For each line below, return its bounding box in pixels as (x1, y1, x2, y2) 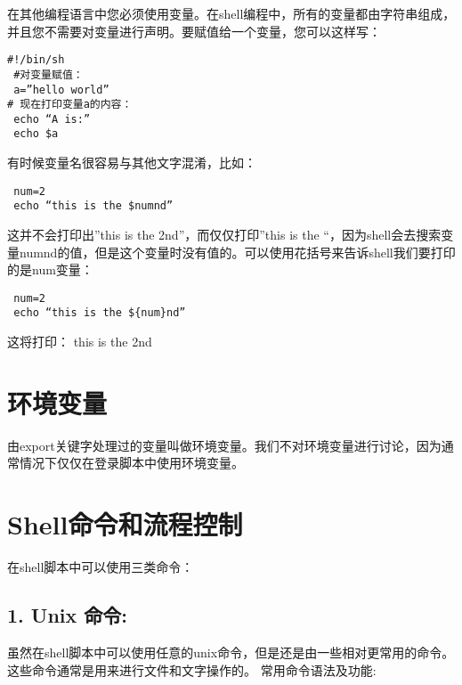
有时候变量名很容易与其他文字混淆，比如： (7, 153, 256, 172)
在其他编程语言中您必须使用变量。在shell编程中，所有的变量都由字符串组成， (7, 4, 456, 22)
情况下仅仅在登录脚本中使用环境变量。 (19, 453, 244, 472)
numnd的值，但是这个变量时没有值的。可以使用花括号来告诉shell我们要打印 (19, 242, 456, 261)
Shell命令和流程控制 (7, 506, 243, 542)
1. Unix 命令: (7, 601, 128, 629)
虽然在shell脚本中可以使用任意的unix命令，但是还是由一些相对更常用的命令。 (7, 642, 455, 661)
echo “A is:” (13, 112, 91, 126)
